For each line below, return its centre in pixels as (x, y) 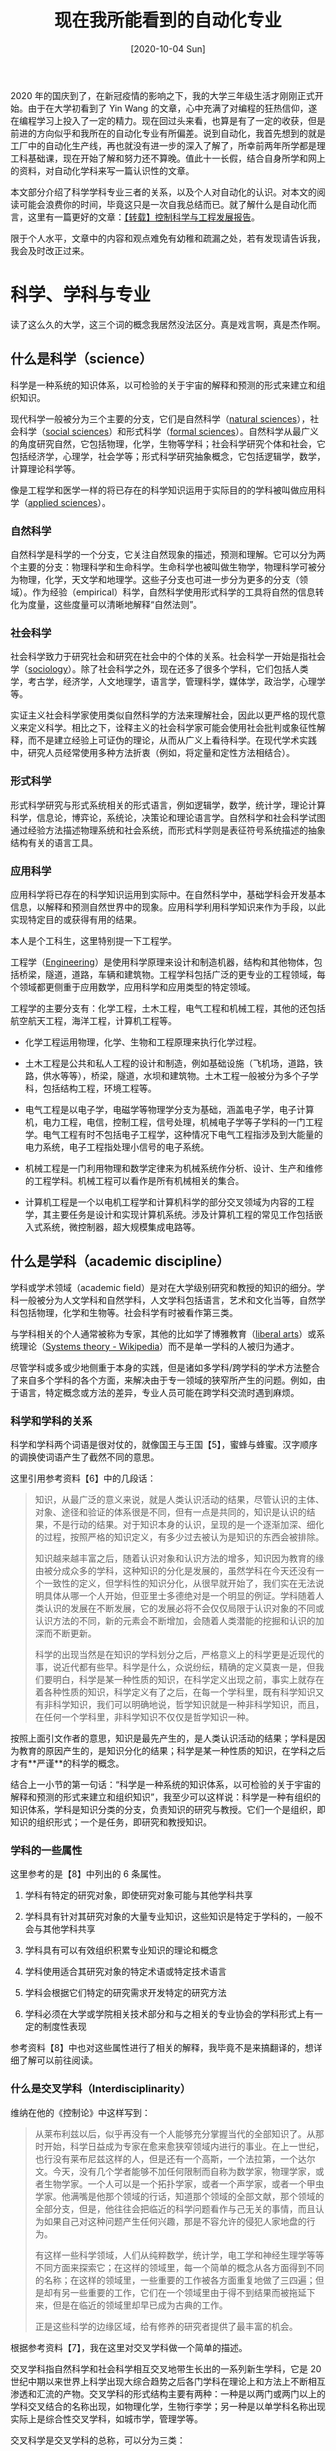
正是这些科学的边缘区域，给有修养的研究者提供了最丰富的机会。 (166, 2326)
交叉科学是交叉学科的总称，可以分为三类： (98, 2440)
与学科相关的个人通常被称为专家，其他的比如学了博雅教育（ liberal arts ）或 (163, 1333)
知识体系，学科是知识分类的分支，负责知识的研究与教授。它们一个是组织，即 (168, 1809)
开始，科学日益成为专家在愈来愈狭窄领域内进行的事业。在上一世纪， (184, 2146)
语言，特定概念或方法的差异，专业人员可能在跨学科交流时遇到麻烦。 (159, 1392)
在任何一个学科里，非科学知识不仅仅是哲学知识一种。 (144, 1717)
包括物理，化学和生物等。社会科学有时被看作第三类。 (128, 1312)
